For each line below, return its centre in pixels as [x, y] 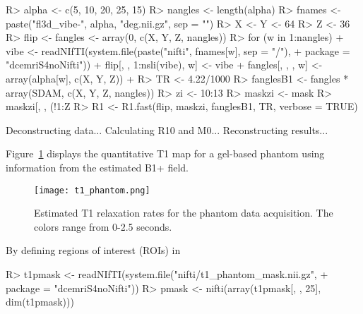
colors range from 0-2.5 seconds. [103, 226]
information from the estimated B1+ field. [97, 167]
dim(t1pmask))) [40, 302]
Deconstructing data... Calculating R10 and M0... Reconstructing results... [167, 129]
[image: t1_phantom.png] [92, 190]
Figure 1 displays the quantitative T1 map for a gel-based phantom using [165, 153]
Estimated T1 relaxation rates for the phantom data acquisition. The [184, 213]
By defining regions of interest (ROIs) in [93, 250]
